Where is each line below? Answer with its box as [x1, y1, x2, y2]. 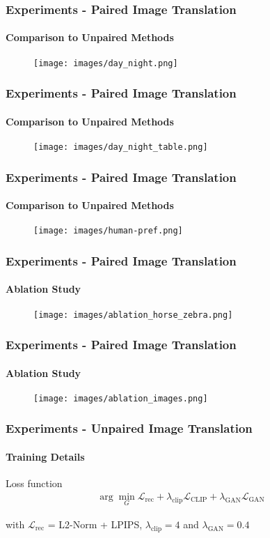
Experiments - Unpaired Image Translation [6, 420, 253, 437]
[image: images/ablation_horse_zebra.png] [33, 309, 233, 320]
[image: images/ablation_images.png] [33, 393, 208, 403]
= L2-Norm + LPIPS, [47, 516, 143, 531]
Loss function [6, 476, 63, 491]
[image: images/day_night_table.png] [33, 141, 208, 152]
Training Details [6, 449, 85, 463]
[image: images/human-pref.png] [33, 226, 183, 236]
